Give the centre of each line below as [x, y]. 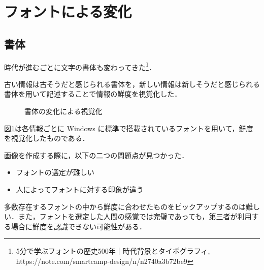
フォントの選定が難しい [55, 172]
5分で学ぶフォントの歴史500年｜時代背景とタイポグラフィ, [113, 251]
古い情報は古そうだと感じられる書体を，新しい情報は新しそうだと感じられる [132, 84]
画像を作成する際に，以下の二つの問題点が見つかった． [96, 155]
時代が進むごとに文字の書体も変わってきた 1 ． [80, 66]
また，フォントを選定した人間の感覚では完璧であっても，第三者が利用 [135, 216]
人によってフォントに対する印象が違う [80, 189]
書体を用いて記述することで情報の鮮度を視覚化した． [93, 94]
